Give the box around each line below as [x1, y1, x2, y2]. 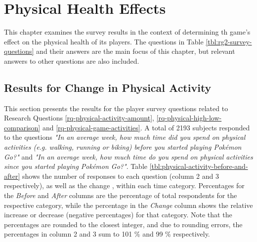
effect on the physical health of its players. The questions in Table [4, 36, 204, 46]
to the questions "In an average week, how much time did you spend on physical [4, 132, 246, 142]
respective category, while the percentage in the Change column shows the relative [4, 200, 253, 210]
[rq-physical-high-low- [156, 113, 222, 123]
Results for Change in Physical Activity [4, 80, 212, 95]
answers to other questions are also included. [4, 55, 139, 66]
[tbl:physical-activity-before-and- [149, 161, 248, 171]
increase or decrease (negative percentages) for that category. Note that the [4, 209, 232, 220]
